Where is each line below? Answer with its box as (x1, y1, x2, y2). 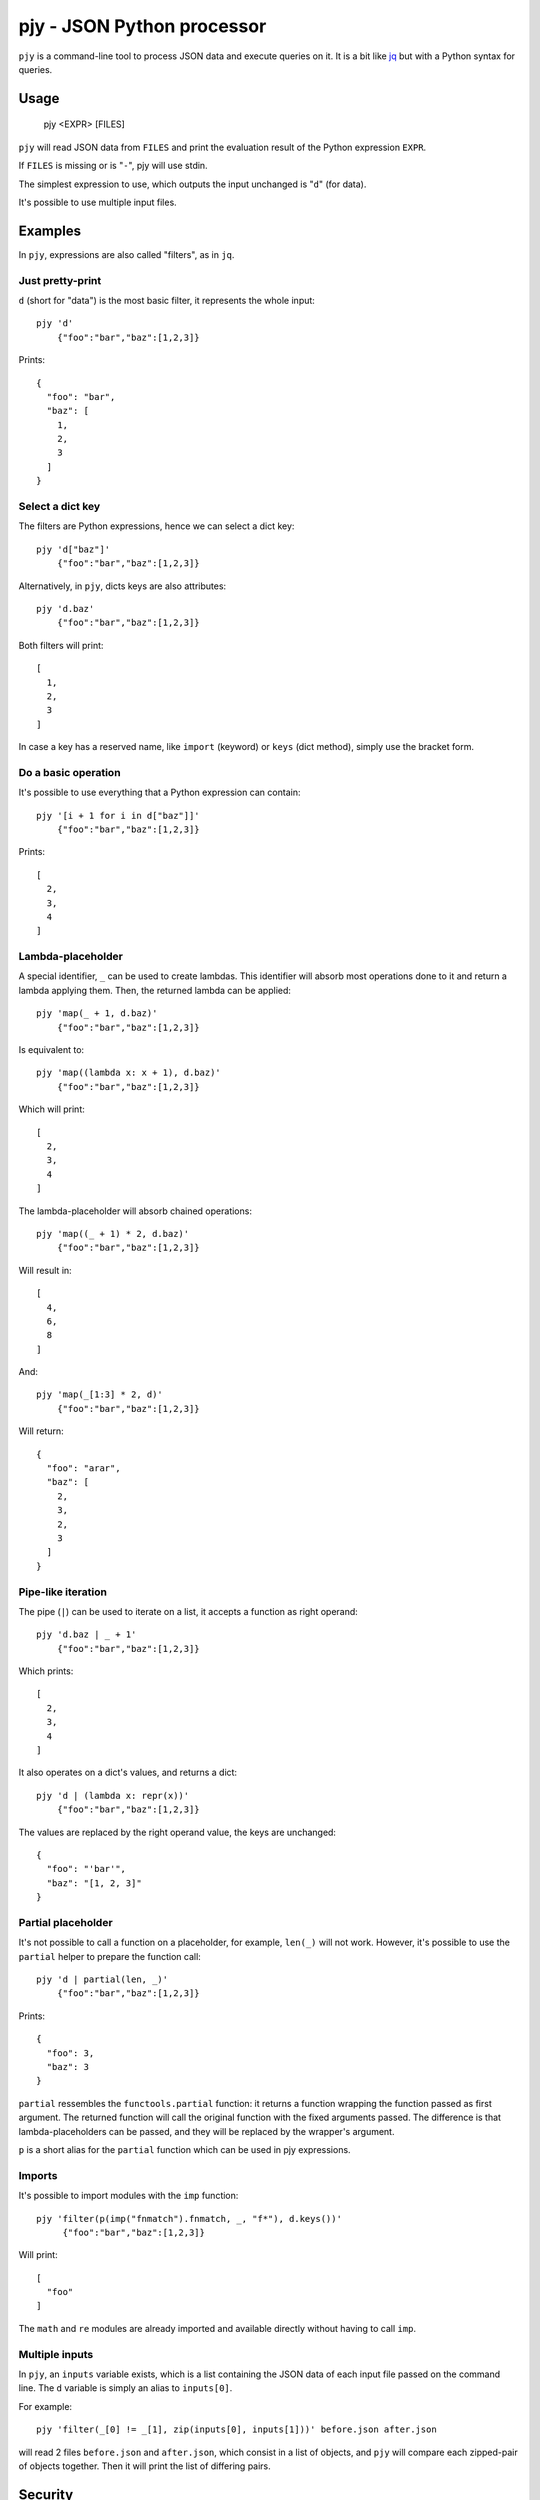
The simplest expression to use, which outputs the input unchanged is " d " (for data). (18, 178, 367, 190)
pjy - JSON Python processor (18, 15, 267, 37)
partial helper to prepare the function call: (18, 1950, 202, 1962)
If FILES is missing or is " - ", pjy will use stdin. (18, 160, 209, 172)
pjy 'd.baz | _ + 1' (36, 1629, 137, 1640)
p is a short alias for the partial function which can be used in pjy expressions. (18, 2143, 351, 2155)
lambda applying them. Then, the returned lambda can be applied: (18, 984, 292, 996)
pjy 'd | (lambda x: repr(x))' (36, 1790, 190, 1801)
